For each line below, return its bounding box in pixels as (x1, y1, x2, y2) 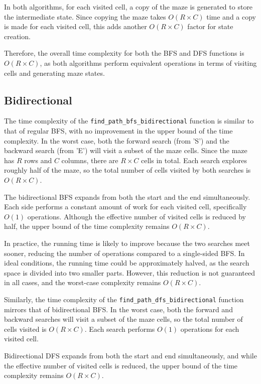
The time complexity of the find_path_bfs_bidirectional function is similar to (4, 115, 254, 126)
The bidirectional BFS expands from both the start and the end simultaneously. (4, 191, 250, 202)
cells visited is (4, 323, 47, 334)
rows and (24, 155, 52, 165)
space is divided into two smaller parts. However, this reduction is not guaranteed (4, 267, 255, 278)
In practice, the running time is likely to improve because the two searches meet (4, 237, 250, 248)
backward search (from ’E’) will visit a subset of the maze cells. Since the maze (4, 145, 247, 156)
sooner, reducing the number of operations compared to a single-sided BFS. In (4, 247, 245, 258)
